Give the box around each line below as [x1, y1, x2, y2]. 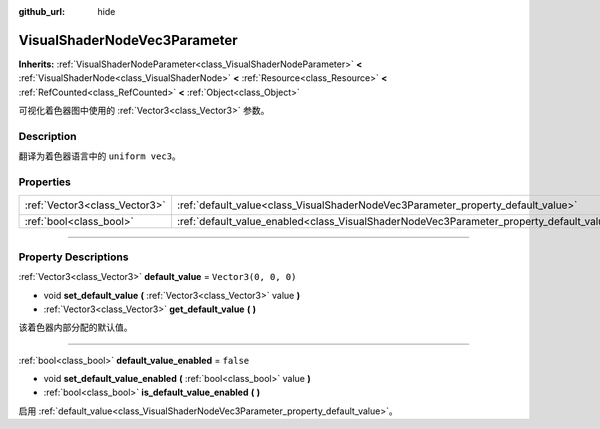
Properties [18, 175, 72, 189]
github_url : [18, 6, 65, 17]
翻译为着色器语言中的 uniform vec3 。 [18, 150, 182, 162]
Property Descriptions [18, 250, 129, 264]
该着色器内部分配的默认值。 [18, 321, 133, 334]
